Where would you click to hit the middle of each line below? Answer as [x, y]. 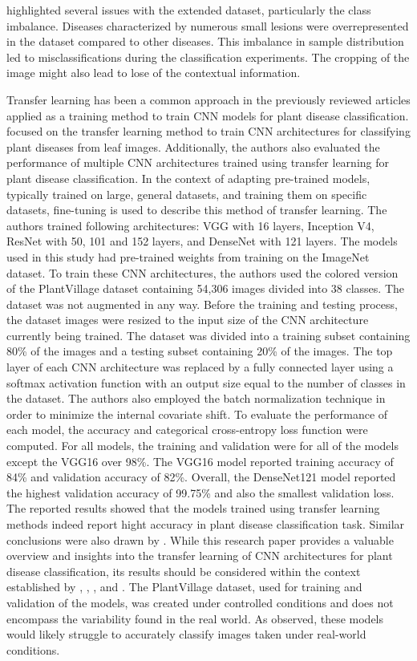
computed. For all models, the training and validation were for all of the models [202, 446]
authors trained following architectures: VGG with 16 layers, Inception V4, [190, 225]
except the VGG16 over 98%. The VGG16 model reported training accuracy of [200, 461]
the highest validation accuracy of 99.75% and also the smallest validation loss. [200, 492]
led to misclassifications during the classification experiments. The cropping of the [208, 57]
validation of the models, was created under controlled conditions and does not [200, 602]
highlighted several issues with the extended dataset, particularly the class [189, 10]
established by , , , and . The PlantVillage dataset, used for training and [184, 587]
